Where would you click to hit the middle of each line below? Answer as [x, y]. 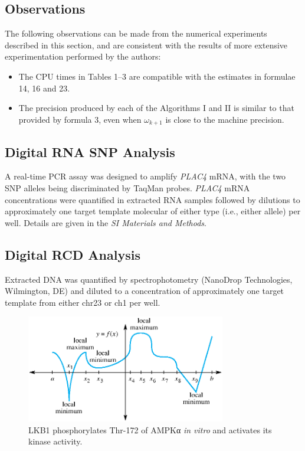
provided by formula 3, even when [80, 119]
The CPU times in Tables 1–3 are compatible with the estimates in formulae [157, 76]
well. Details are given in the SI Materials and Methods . [106, 222]
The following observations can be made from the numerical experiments [136, 33]
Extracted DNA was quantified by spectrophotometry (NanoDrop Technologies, [149, 279]
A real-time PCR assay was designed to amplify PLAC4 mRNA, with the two [145, 176]
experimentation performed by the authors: [83, 56]
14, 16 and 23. [44, 88]
